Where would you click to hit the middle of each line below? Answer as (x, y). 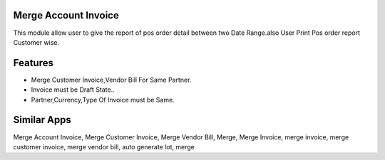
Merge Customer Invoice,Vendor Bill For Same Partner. (111, 80)
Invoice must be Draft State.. (73, 90)
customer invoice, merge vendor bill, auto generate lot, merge (104, 146)
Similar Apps (42, 120)
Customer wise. (36, 42)
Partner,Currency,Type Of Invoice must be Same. (103, 100)
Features (33, 63)
